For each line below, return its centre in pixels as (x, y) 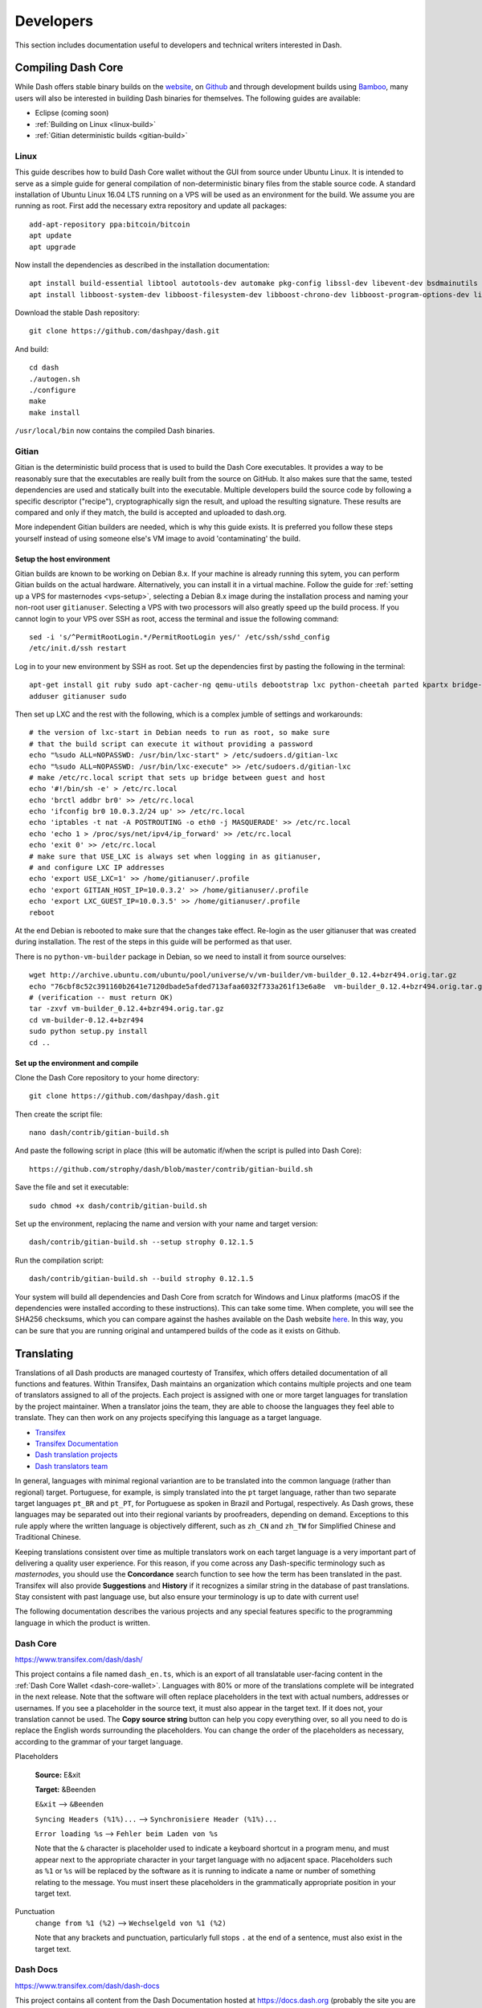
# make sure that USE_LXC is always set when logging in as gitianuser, (175, 856)
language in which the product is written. (82, 1622)
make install (55, 412)
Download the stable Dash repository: (77, 312)
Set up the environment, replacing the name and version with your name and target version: (167, 1224)
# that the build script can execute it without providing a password (171, 744)
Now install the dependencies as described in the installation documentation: (142, 264)
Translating (44, 1353)
